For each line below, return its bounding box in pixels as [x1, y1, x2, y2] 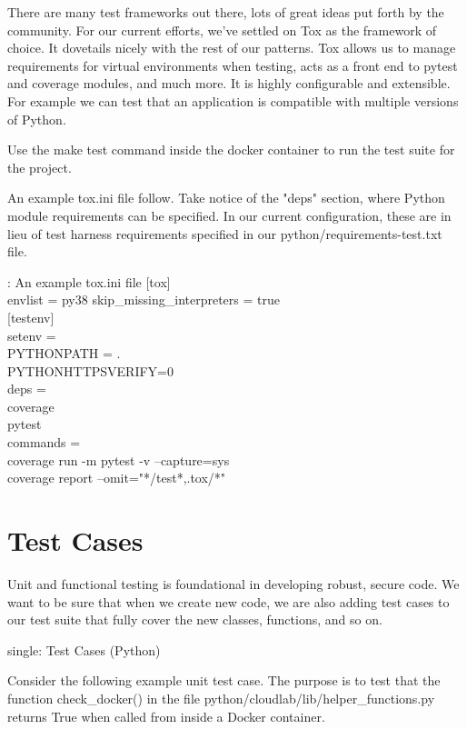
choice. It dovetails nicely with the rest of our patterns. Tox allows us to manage [7, 38, 456, 57]
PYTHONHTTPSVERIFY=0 [7, 361, 174, 380]
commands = [7, 433, 81, 452]
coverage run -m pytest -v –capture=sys [7, 450, 230, 469]
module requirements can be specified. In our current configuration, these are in [7, 205, 452, 225]
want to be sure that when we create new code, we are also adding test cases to [7, 592, 450, 611]
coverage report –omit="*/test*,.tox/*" [7, 468, 226, 487]
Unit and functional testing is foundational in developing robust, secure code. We [7, 574, 460, 593]
